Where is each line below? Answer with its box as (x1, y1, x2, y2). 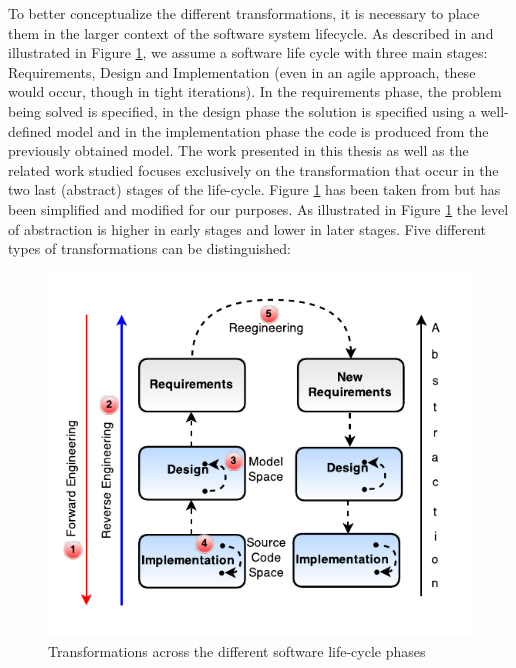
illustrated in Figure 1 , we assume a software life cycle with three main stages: (8, 42, 488, 63)
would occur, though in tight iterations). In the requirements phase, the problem (8, 81, 502, 102)
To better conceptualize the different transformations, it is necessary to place (8, 3, 480, 23)
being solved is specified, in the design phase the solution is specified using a (8, 100, 476, 121)
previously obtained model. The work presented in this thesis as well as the (8, 140, 469, 161)
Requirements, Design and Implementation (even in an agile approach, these (8, 61, 476, 82)
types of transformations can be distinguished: (8, 238, 291, 259)
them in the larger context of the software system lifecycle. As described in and (8, 22, 494, 43)
